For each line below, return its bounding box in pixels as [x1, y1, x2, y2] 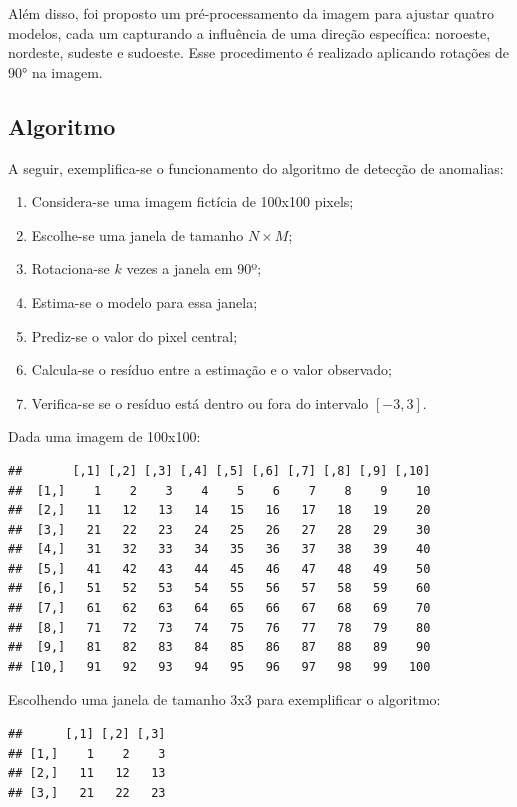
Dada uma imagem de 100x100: [8, 426, 201, 447]
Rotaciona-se [31, 258, 110, 279]
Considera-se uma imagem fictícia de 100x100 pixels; [31, 191, 354, 212]
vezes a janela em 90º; [126, 258, 262, 279]
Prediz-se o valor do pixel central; [31, 325, 238, 346]
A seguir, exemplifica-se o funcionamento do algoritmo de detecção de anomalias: [8, 157, 504, 178]
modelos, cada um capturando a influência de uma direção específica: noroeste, [8, 22, 491, 43]
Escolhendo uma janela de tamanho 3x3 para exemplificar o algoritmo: [8, 689, 441, 710]
